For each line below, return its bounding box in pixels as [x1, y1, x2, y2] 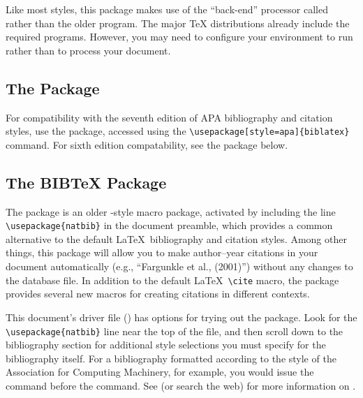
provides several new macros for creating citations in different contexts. [6, 286, 310, 301]
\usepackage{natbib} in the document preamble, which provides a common [6, 218, 333, 233]
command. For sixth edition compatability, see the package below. [6, 137, 288, 152]
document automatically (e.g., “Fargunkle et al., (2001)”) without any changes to [6, 259, 353, 274]
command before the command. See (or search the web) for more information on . [6, 378, 356, 392]
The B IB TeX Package [6, 171, 167, 193]
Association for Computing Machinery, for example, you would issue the [6, 364, 314, 379]
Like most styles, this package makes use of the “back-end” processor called [6, 2, 329, 16]
